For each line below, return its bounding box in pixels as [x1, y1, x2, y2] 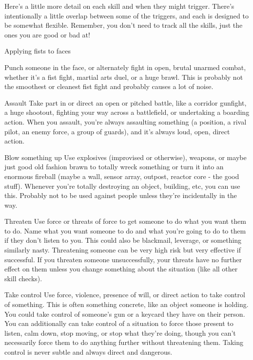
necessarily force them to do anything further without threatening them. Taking [4, 337, 243, 347]
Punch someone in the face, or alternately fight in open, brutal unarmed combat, [4, 62, 246, 72]
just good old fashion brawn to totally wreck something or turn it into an [4, 162, 224, 172]
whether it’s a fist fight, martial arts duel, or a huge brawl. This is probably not [4, 72, 243, 82]
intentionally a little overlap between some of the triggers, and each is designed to [4, 10, 249, 20]
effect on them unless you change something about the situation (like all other [4, 264, 238, 274]
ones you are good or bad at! [4, 29, 90, 39]
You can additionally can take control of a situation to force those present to [4, 318, 234, 328]
